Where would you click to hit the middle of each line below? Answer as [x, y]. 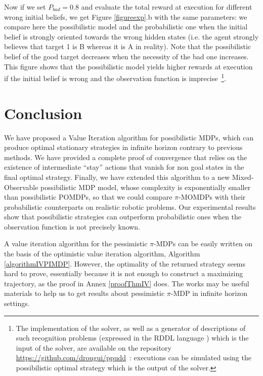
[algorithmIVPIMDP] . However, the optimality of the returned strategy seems [125, 263]
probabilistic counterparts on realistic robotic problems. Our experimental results [130, 206]
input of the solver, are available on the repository [94, 347]
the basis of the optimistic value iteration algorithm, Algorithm [102, 254]
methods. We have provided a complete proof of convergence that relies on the [126, 157]
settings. [17, 303]
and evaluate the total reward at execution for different [167, 7]
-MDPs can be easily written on [203, 243]
